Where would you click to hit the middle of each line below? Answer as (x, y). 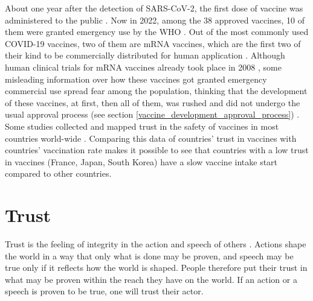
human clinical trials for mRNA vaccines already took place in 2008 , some (143, 67)
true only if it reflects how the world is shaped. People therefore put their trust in (156, 268)
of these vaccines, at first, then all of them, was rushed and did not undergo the (153, 102)
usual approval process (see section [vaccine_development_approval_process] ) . (152, 114)
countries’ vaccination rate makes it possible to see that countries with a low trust (157, 150)
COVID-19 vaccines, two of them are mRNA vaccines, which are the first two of (153, 43)
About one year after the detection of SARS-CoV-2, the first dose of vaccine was (154, 8)
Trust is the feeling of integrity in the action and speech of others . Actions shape (156, 244)
